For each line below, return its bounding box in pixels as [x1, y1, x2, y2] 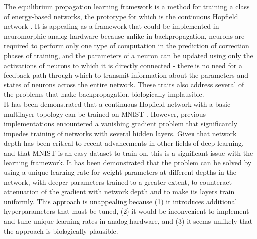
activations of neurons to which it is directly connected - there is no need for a [4, 60, 242, 70]
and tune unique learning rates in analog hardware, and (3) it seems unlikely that [4, 216, 253, 226]
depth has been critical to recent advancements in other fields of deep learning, [4, 138, 244, 148]
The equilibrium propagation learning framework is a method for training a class [4, 1, 250, 11]
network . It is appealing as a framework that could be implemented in [4, 21, 219, 31]
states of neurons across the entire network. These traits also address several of [4, 79, 244, 89]
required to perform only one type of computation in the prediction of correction [4, 40, 249, 51]
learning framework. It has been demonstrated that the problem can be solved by [4, 157, 252, 167]
